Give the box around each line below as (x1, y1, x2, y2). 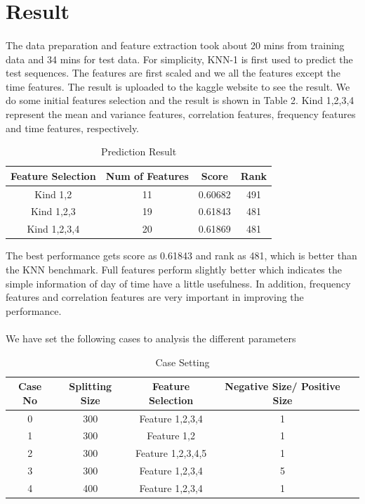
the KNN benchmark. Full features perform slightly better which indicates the (6, 261, 342, 276)
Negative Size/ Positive (225, 379, 340, 394)
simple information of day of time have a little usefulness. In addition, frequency (6, 276, 351, 290)
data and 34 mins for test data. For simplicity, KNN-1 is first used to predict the (6, 51, 353, 66)
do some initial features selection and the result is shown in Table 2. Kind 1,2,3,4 (6, 93, 354, 108)
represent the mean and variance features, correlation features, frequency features (6, 106, 356, 121)
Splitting (69, 379, 112, 394)
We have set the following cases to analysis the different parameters (6, 330, 296, 345)
